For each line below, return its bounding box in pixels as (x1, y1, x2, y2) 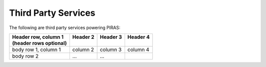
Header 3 (100, 33, 122, 40)
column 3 (100, 46, 122, 53)
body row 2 (12, 52, 39, 59)
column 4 (127, 46, 150, 53)
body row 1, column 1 (12, 46, 61, 53)
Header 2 (72, 33, 95, 40)
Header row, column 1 (12, 33, 64, 40)
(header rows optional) (12, 39, 67, 46)
